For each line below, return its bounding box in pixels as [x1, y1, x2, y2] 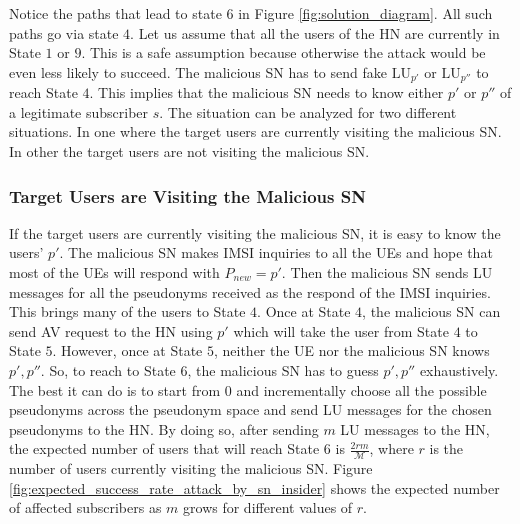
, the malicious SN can [362, 301, 501, 322]
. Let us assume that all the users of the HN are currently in [130, 22, 500, 43]
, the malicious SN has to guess [187, 359, 379, 380]
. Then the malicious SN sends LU [281, 262, 493, 283]
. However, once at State [52, 340, 203, 361]
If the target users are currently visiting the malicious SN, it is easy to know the [9, 222, 501, 243]
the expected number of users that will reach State [9, 438, 320, 459]
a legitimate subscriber [9, 101, 149, 122]
